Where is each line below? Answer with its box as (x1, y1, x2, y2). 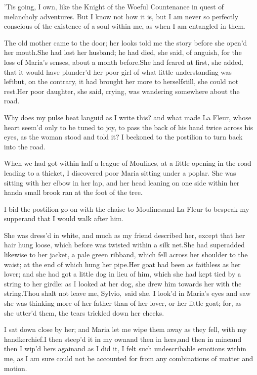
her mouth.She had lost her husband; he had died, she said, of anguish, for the (4, 47, 242, 57)
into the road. (4, 141, 45, 151)
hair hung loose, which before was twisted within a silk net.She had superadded (4, 239, 245, 250)
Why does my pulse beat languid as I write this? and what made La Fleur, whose (4, 112, 252, 122)
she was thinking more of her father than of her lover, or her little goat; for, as (4, 298, 242, 308)
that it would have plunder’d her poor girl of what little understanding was (4, 66, 232, 77)
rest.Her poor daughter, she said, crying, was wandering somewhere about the (4, 86, 240, 96)
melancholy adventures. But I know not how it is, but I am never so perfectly (4, 11, 239, 21)
